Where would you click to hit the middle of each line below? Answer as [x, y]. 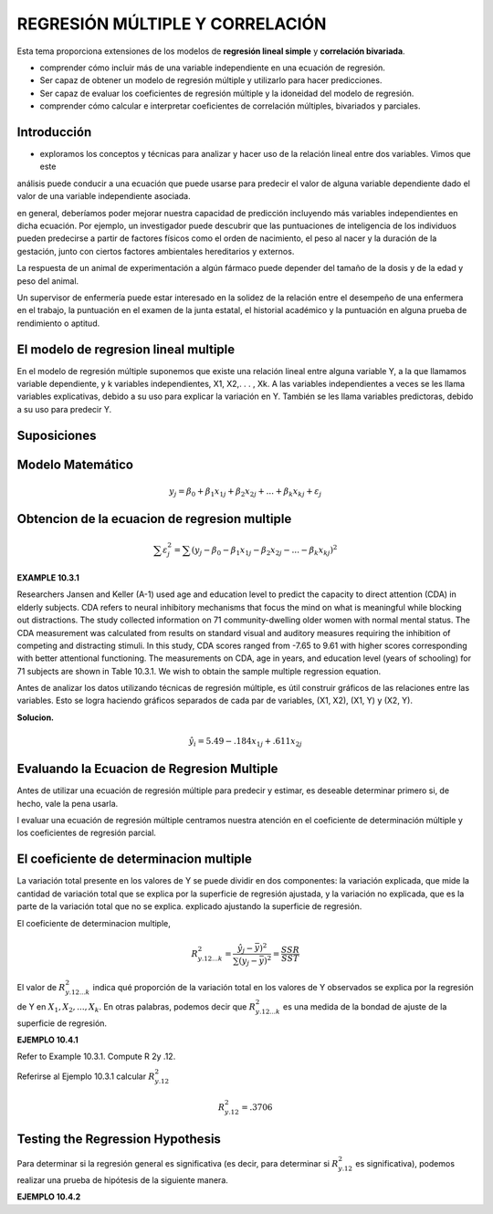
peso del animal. [48, 281]
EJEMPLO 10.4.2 [49, 1197]
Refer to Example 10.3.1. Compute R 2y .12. [96, 1057]
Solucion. [36, 717]
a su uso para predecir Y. [64, 409]
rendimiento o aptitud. [58, 323]
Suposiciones [57, 435]
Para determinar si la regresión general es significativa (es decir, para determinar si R [178, 1164]
